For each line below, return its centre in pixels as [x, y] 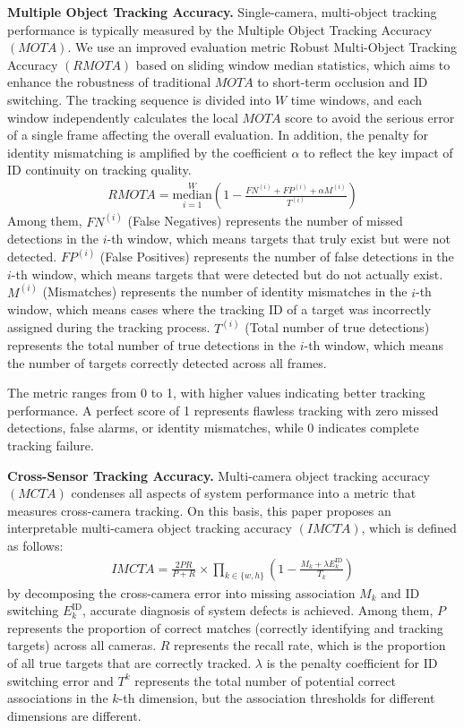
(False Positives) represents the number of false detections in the [277, 257]
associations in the [58, 698]
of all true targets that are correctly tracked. [129, 663]
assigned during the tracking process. [109, 327]
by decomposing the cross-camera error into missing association [181, 592]
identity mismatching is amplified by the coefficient [147, 152]
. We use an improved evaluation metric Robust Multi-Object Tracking [262, 47]
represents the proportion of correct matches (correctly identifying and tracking [225, 627]
